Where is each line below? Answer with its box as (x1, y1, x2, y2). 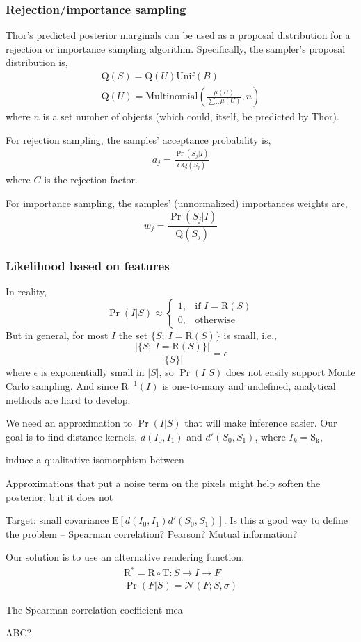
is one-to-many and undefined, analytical (162, 379, 336, 393)
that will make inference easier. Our (184, 415, 337, 430)
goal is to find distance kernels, (6, 429, 138, 443)
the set (118, 327, 148, 342)
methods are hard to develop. (6, 392, 131, 406)
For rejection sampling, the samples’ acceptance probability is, (6, 132, 271, 147)
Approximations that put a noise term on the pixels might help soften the (6, 476, 321, 490)
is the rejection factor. (44, 172, 138, 186)
